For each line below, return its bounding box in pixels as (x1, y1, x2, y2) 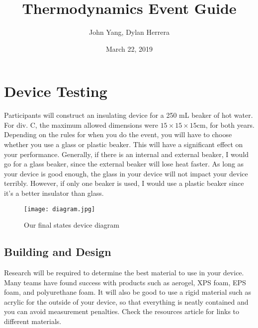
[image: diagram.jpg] (24, 205, 95, 213)
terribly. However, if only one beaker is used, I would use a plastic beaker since (4, 178, 244, 188)
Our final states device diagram (24, 220, 119, 230)
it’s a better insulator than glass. (4, 188, 104, 198)
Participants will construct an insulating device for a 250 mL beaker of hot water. (4, 110, 253, 120)
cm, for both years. (196, 119, 255, 130)
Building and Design (4, 244, 111, 259)
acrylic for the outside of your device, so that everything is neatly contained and (4, 296, 249, 307)
